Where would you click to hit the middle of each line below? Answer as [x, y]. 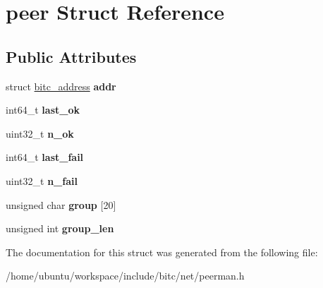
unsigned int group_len [60, 228]
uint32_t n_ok [40, 133]
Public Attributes [71, 56]
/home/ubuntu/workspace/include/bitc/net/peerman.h [125, 276]
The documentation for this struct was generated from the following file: [162, 252]
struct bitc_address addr [61, 86]
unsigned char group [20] [61, 204]
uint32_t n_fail [42, 180]
